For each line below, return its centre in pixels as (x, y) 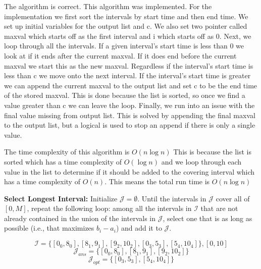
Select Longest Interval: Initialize (61, 198)
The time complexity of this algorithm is (67, 152)
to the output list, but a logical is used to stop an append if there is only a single (130, 125)
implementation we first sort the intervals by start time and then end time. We (126, 16)
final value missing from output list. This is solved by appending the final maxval (130, 115)
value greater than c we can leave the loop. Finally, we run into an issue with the (129, 105)
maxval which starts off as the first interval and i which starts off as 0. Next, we (128, 36)
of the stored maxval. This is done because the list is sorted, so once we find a (125, 95)
